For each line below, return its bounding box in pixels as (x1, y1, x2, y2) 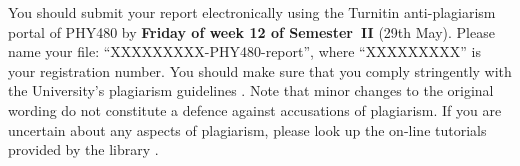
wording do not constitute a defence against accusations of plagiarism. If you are (8, 99, 502, 120)
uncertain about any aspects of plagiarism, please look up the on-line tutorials (8, 119, 487, 140)
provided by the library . (8, 139, 159, 160)
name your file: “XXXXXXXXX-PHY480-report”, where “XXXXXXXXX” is (8, 41, 481, 62)
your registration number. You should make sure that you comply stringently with (8, 60, 512, 81)
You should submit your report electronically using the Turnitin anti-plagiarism (8, 2, 496, 22)
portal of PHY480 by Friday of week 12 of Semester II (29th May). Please (8, 21, 495, 42)
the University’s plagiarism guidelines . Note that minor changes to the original (8, 80, 494, 101)
